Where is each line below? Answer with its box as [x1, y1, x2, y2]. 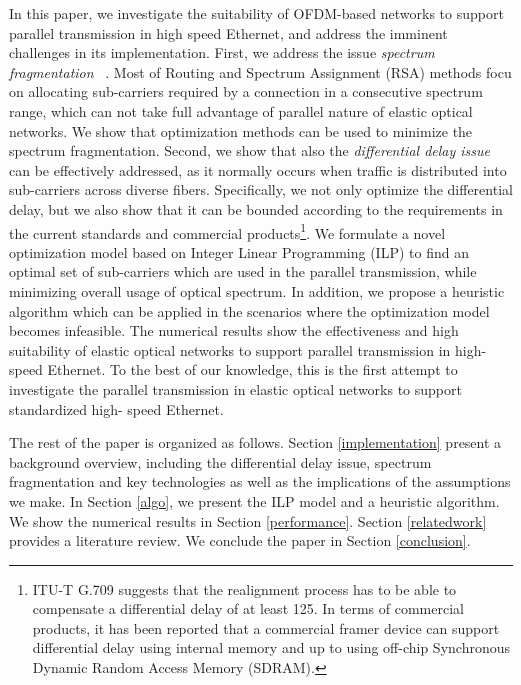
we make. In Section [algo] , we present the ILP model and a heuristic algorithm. [9, 490, 500, 511]
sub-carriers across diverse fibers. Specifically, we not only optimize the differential [9, 179, 513, 200]
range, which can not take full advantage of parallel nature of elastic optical [9, 100, 473, 121]
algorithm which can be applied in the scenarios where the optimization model [9, 300, 490, 321]
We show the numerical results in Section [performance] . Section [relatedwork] [9, 510, 487, 531]
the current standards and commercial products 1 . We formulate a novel [9, 219, 446, 243]
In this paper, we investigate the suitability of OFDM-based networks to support [9, 3, 504, 23]
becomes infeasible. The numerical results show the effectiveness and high [9, 320, 459, 341]
